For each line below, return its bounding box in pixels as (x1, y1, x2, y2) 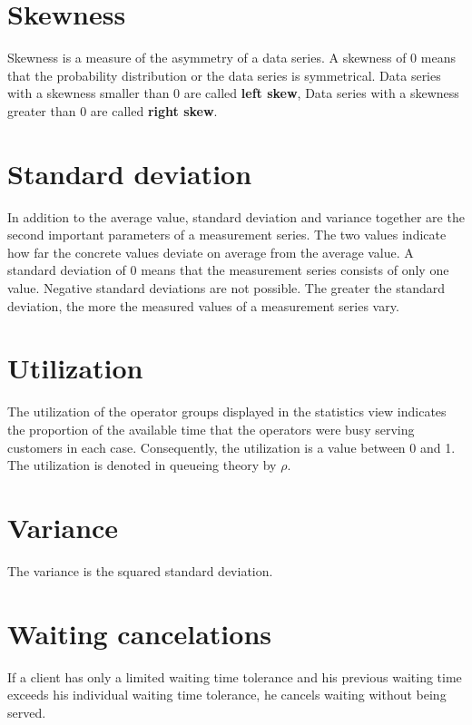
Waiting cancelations (7, 614, 272, 652)
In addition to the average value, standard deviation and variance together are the (7, 207, 465, 226)
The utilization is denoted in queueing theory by (7, 456, 277, 475)
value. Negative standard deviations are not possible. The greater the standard (7, 279, 446, 297)
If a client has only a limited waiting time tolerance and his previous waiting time (7, 667, 462, 686)
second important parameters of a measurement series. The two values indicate (7, 225, 447, 244)
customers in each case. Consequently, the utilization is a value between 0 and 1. (7, 437, 456, 456)
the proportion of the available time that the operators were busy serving (7, 419, 415, 438)
